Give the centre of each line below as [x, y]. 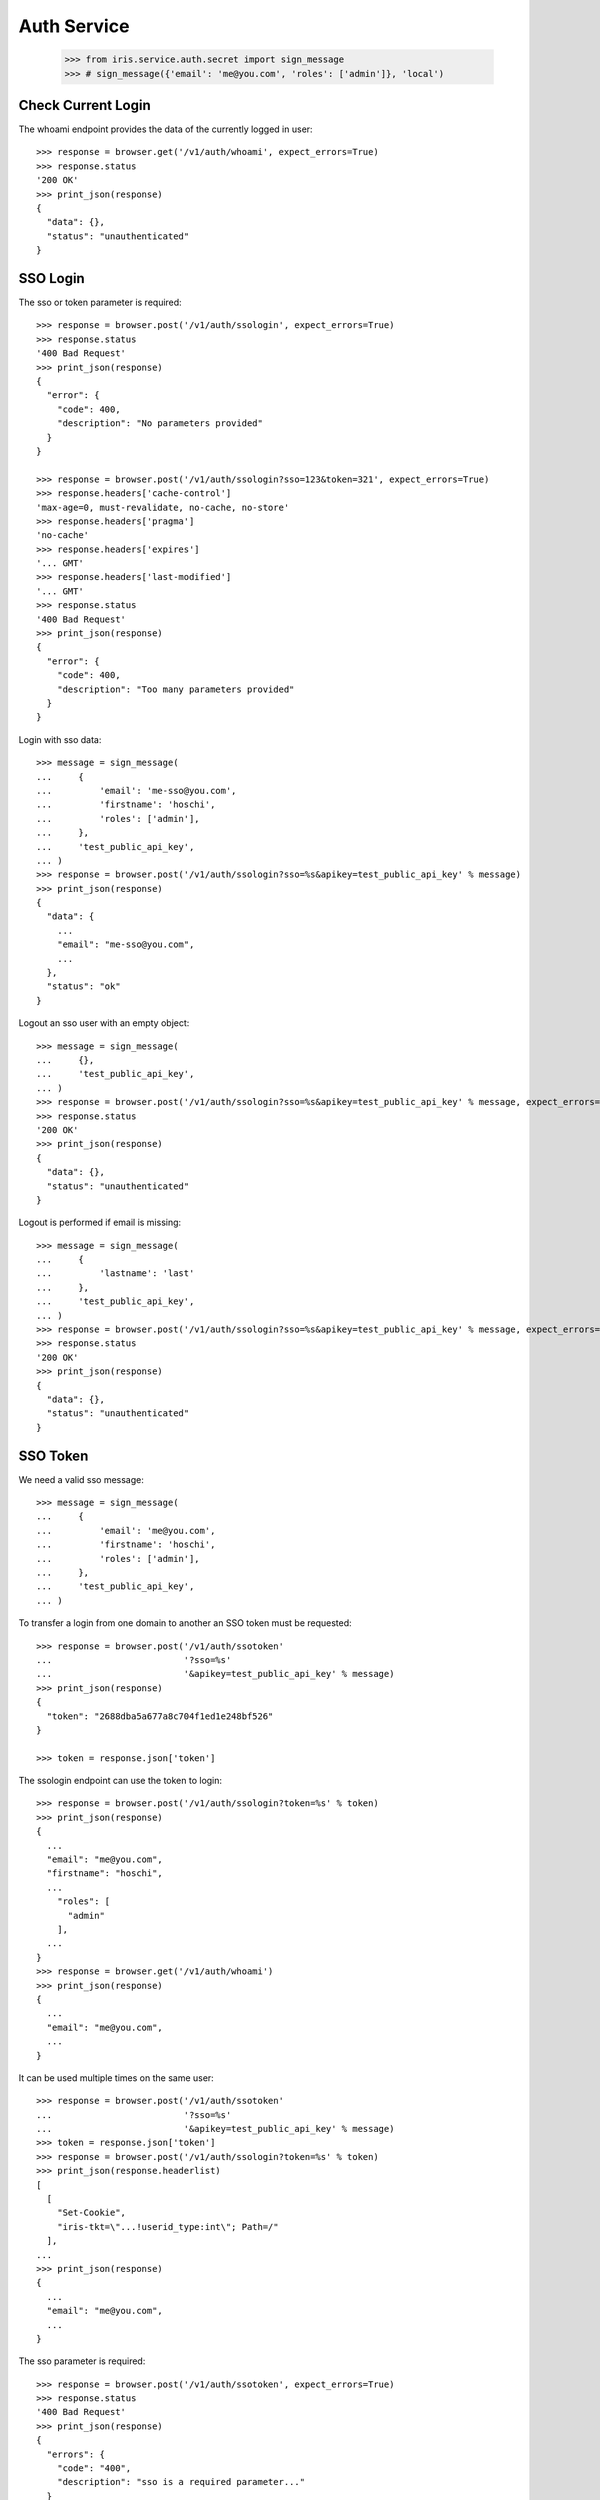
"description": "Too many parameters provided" [175, 689]
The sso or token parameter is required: [100, 302]
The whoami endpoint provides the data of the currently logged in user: [166, 129]
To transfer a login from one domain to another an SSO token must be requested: [185, 1623]
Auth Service [74, 26]
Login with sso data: [60, 739]
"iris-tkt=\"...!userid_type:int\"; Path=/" [167, 2226]
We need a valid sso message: [81, 1479]
